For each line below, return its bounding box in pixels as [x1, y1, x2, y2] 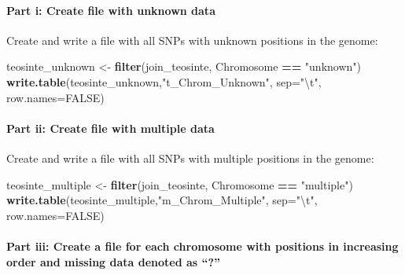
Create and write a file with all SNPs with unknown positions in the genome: [6, 31, 378, 48]
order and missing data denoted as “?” [6, 253, 221, 269]
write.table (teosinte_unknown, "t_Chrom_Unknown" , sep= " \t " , [6, 73, 322, 90]
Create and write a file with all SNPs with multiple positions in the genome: [6, 149, 374, 166]
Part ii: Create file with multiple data [6, 119, 215, 136]
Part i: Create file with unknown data [6, 2, 215, 18]
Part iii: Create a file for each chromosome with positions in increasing [6, 237, 399, 254]
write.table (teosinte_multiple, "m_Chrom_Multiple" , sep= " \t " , [6, 192, 318, 208]
